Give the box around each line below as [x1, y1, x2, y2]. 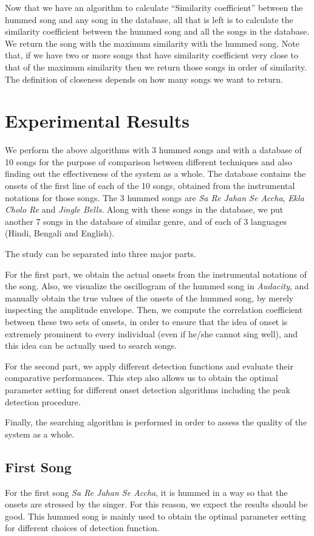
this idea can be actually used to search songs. [5, 339, 177, 352]
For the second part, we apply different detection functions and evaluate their [5, 359, 293, 372]
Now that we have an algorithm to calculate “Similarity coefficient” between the [5, 1, 303, 13]
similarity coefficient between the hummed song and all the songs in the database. [5, 25, 310, 38]
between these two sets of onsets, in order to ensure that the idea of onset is [5, 315, 288, 328]
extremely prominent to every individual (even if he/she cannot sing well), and [5, 327, 298, 340]
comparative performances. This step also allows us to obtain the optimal [5, 371, 278, 384]
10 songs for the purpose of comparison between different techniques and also [5, 155, 292, 168]
